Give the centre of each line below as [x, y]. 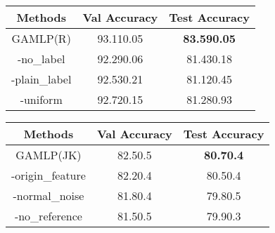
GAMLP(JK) [49, 155]
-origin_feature [49, 175]
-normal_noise [49, 195]
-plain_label [41, 79]
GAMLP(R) [41, 38]
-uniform [41, 99]
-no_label [41, 59]
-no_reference [48, 216]
